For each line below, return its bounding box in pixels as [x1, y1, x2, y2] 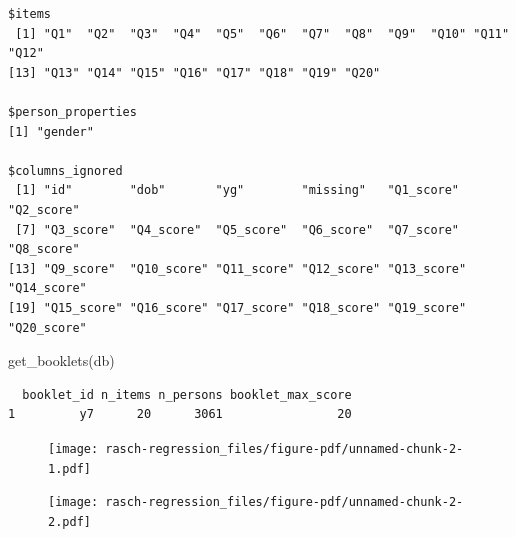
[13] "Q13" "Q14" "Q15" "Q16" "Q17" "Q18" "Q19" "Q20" [8, 65, 381, 80]
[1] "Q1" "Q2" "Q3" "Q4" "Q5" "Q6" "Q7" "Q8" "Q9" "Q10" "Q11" [15, 26, 510, 41]
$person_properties [8, 104, 137, 119]
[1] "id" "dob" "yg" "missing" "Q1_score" [15, 183, 460, 198]
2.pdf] [48, 514, 91, 529]
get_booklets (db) [8, 350, 115, 371]
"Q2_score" [8, 202, 80, 217]
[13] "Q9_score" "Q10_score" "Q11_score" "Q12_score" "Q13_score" [8, 261, 467, 276]
